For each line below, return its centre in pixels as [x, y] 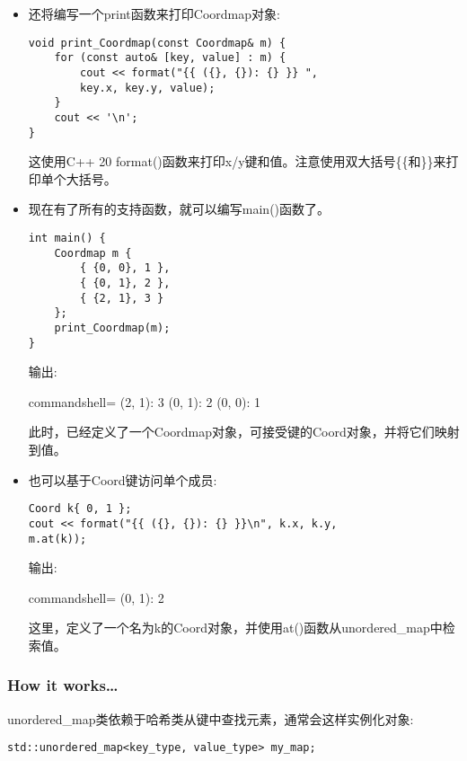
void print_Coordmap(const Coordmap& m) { [157, 43]
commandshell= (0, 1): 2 [96, 597]
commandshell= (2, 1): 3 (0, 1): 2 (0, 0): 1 [145, 401]
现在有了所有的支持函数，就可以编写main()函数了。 [179, 209]
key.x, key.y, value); [148, 88]
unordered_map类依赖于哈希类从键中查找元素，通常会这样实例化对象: [211, 718]
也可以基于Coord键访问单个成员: [123, 479]
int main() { [67, 238]
